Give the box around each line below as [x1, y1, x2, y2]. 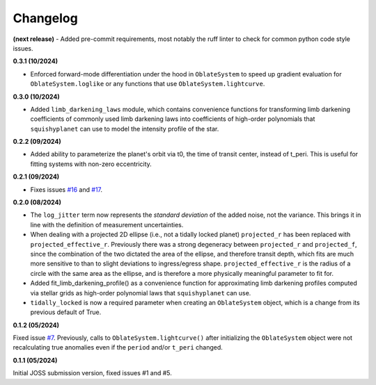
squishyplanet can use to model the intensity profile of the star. [30, 124, 219, 133]
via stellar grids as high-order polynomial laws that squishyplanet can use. [30, 288, 251, 297]
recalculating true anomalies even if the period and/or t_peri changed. [13, 343, 223, 352]
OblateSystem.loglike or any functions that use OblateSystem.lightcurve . [30, 80, 265, 88]
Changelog [13, 10, 78, 26]
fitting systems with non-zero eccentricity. [30, 160, 152, 168]
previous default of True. [30, 308, 102, 316]
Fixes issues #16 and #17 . [30, 185, 103, 194]
